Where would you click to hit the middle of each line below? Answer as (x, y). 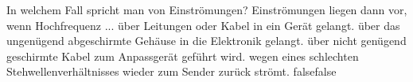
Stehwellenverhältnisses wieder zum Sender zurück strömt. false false (171, 71)
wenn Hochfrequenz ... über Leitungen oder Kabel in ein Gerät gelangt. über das (203, 25)
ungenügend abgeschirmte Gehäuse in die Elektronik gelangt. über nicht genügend (206, 41)
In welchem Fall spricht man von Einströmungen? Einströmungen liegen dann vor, (207, 9)
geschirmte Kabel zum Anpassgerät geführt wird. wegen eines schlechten (183, 56)
